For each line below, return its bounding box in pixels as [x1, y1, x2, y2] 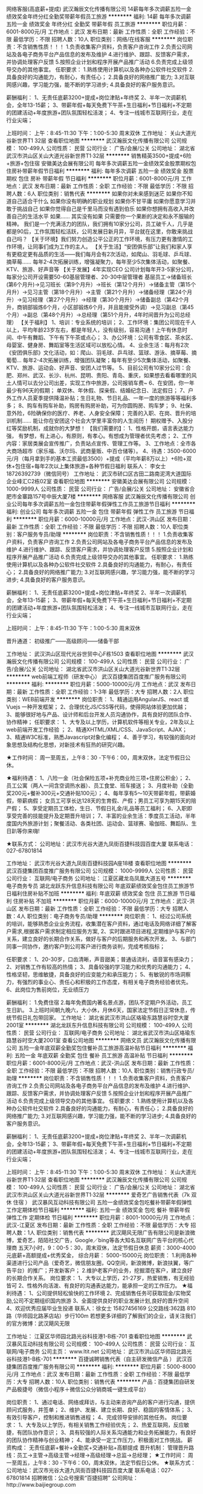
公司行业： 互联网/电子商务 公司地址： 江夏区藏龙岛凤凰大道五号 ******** [6, 874, 192, 882]
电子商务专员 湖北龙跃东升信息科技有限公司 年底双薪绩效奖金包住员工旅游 [6, 882, 189, 889]
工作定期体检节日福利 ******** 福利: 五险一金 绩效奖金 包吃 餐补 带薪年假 [6, 1206, 190, 1213]
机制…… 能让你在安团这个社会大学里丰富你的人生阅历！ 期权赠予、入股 [11, 417, 188, 424]
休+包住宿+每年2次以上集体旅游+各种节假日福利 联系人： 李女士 [6, 463, 166, 469]
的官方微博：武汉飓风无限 [6, 1320, 70, 1327]
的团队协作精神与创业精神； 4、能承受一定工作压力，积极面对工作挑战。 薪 [6, 1436, 193, 1443]
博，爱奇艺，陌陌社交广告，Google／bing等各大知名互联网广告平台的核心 [6, 1237, 189, 1243]
